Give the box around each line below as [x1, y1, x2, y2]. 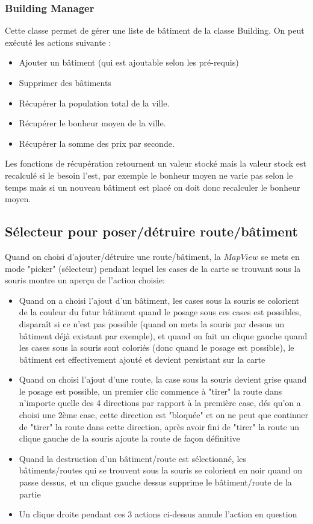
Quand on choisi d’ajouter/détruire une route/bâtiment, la [5, 250, 221, 262]
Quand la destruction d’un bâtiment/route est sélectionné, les [19, 452, 247, 464]
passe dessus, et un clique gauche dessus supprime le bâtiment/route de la [19, 476, 292, 489]
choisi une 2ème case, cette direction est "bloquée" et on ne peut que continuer [19, 408, 308, 421]
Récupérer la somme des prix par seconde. [19, 137, 175, 149]
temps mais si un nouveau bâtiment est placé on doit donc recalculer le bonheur [5, 180, 300, 193]
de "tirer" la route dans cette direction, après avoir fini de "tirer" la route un [19, 420, 299, 433]
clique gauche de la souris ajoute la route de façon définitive [19, 432, 240, 445]
